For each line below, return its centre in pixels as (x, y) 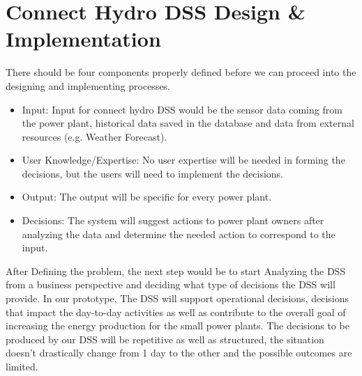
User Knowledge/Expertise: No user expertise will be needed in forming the (183, 160)
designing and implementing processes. (88, 85)
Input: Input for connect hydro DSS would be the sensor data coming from (182, 109)
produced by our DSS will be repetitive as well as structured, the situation (165, 339)
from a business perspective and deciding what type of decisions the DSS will (171, 284)
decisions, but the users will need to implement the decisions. (152, 173)
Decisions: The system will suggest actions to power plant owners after (173, 220)
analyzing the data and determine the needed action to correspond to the (179, 234)
